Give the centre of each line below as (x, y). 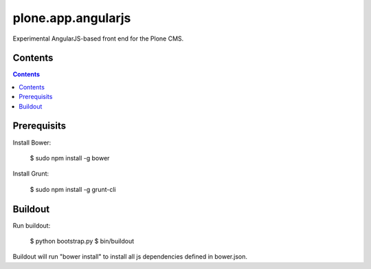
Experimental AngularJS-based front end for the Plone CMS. (98, 39)
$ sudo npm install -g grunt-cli (73, 189)
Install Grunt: (31, 174)
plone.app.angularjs (72, 18)
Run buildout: (32, 225)
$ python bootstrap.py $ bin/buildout (82, 241)
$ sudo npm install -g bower (70, 158)
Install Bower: (32, 142)
